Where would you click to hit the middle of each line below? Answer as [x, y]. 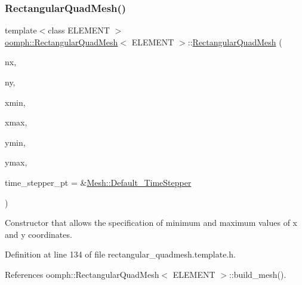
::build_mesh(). [258, 274]
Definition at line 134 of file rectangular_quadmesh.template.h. [120, 254]
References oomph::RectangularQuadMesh [82, 274]
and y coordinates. [38, 234]
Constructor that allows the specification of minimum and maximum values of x [151, 223]
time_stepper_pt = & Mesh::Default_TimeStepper [98, 182]
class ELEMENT [79, 30]
